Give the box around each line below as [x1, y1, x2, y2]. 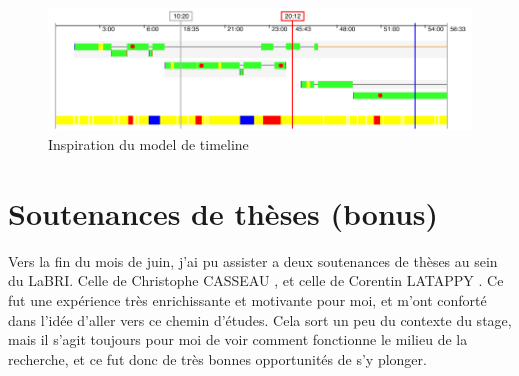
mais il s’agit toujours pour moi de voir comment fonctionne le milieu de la [8, 329, 468, 350]
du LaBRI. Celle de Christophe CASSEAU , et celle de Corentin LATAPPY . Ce [8, 270, 504, 291]
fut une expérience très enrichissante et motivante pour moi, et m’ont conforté [8, 289, 487, 310]
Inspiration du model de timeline [48, 134, 249, 155]
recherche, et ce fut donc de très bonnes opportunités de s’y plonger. [8, 348, 427, 369]
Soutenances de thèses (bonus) [8, 192, 439, 233]
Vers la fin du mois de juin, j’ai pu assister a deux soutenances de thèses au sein [8, 250, 498, 271]
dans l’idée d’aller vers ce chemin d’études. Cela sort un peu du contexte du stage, [8, 309, 512, 330]
